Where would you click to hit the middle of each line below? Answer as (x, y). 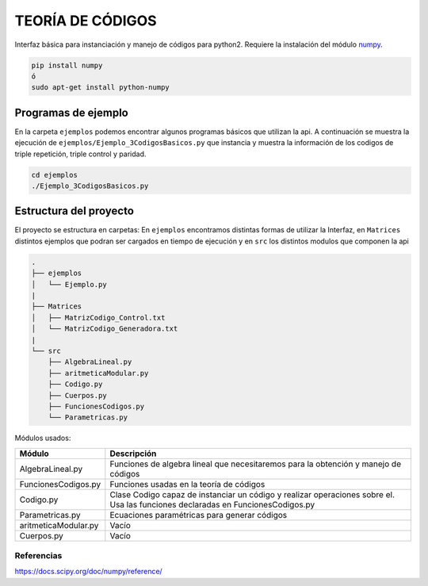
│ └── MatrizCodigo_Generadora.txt (105, 329)
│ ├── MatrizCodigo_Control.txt (98, 318)
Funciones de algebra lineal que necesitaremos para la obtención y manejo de (256, 464)
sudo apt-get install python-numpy (100, 88)
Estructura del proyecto (75, 211)
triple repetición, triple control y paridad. (80, 154)
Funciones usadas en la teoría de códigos (187, 484)
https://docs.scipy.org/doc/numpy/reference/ (88, 572)
